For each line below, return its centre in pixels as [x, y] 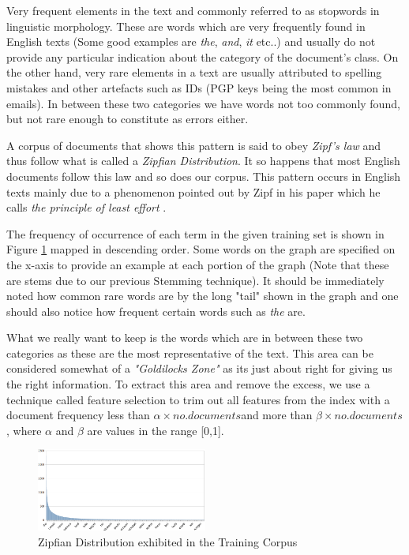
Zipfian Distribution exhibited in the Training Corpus [168, 541]
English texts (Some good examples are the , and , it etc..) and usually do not [191, 41]
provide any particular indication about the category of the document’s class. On [203, 56]
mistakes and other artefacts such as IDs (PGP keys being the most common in [199, 87]
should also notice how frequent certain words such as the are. [156, 311]
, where [24, 430]
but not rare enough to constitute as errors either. [128, 119]
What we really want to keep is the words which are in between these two [185, 337]
